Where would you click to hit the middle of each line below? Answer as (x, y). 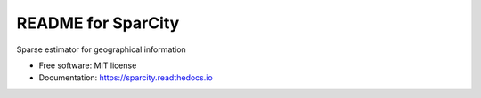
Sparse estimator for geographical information (101, 49)
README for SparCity (98, 23)
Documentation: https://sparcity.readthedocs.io (126, 78)
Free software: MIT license (88, 65)
